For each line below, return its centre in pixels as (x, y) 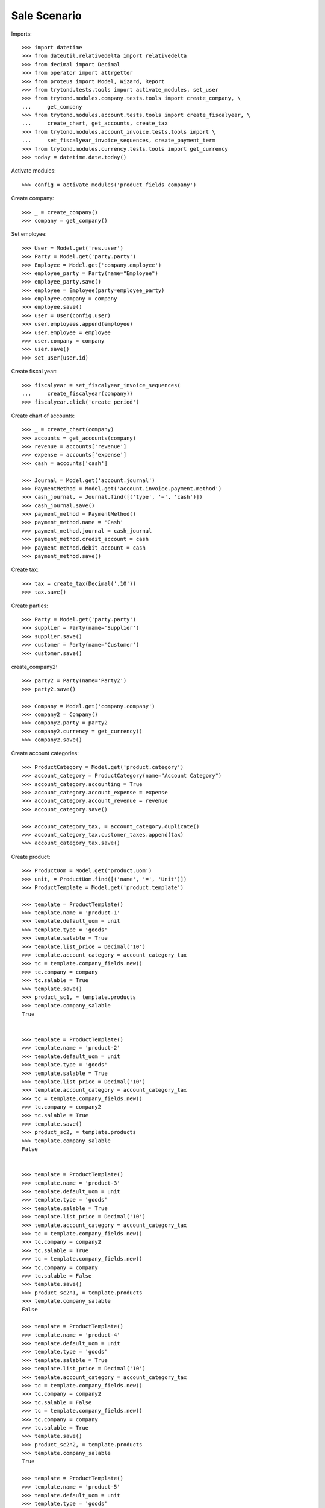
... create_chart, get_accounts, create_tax (95, 123)
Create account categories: (45, 753)
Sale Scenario (46, 16)
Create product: (31, 857)
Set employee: (29, 234)
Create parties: (29, 606)
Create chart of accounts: (43, 416)
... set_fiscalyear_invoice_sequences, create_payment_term (119, 141)
